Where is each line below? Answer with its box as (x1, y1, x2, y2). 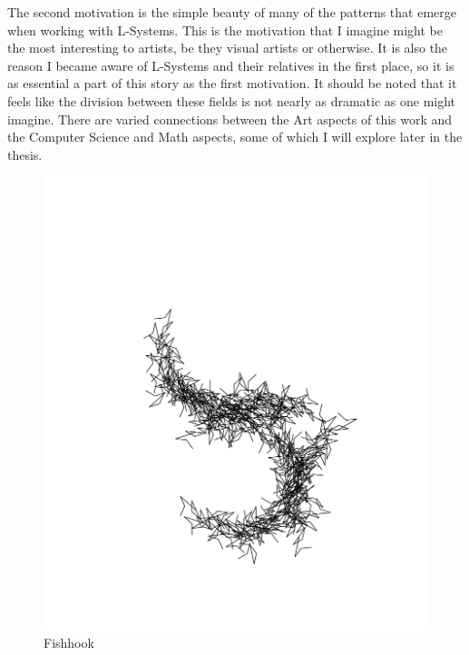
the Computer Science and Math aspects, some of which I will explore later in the (7, 127, 463, 146)
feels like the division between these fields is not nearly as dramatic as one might (7, 91, 456, 110)
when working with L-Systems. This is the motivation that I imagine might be (7, 20, 444, 39)
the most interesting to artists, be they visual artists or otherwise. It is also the (7, 38, 448, 57)
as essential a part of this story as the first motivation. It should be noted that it (7, 74, 457, 93)
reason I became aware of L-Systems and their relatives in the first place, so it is (7, 55, 454, 74)
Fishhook (44, 632, 94, 651)
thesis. (7, 144, 43, 164)
